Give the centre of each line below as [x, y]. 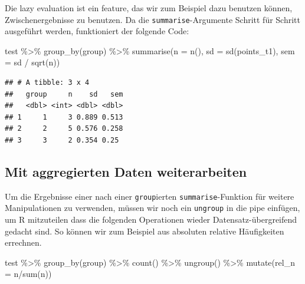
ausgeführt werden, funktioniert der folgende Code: [97, 31]
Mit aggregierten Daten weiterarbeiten [126, 171]
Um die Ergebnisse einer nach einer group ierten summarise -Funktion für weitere [150, 196]
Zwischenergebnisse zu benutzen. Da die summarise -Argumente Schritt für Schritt [153, 19]
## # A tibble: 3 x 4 [47, 83]
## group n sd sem [64, 94]
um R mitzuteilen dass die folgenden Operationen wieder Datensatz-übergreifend [151, 219]
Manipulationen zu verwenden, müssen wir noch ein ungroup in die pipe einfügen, [152, 208]
